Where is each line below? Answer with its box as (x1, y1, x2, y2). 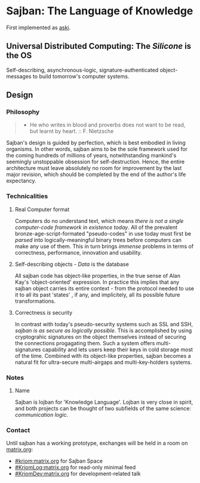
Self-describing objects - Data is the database (14, 261, 130, 268)
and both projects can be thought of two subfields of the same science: (14, 405, 191, 412)
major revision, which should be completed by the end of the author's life (6, 171, 186, 178)
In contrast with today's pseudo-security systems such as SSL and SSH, (14, 320, 193, 327)
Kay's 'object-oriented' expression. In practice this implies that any (14, 278, 180, 286)
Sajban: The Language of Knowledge (6, 4, 193, 18)
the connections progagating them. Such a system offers (14, 339, 155, 346)
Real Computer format (14, 206, 70, 213)
